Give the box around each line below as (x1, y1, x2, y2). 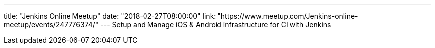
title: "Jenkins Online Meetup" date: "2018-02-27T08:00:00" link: (4, 12, 216, 20)
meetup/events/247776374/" (4, 20, 99, 29)
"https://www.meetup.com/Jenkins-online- (217, 12, 358, 20)
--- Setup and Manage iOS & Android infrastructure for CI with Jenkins (100, 20, 331, 29)
